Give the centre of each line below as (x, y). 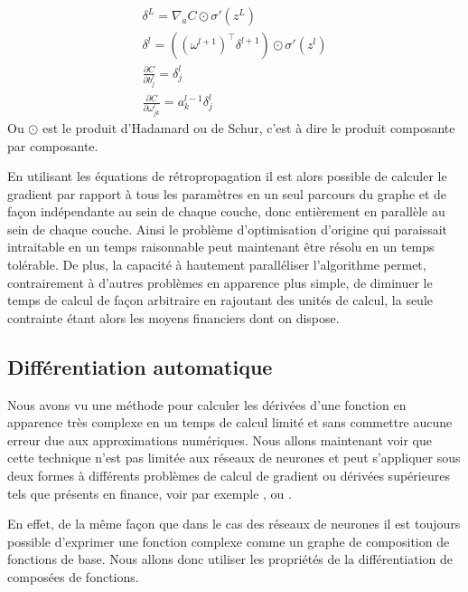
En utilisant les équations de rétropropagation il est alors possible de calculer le (227, 176)
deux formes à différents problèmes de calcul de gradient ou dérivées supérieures (229, 476)
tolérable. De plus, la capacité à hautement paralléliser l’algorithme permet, (217, 265)
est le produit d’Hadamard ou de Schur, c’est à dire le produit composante (248, 127)
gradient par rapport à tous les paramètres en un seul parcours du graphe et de (227, 193)
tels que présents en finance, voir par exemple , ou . (150, 493)
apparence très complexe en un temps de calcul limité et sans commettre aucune (230, 422)
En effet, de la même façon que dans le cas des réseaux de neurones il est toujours (234, 524)
